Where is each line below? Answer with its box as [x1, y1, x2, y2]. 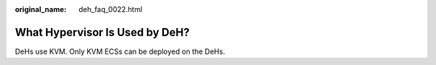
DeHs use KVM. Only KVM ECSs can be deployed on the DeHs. [15, 47, 225, 56]
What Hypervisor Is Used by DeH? [15, 25, 190, 39]
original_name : [15, 5, 67, 14]
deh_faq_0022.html [78, 5, 143, 14]
